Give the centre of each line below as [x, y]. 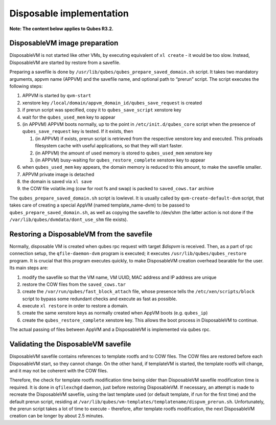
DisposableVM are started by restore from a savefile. [65, 62]
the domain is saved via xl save [57, 182]
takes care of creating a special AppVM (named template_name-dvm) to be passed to [100, 205]
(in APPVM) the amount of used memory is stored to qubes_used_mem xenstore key [124, 153]
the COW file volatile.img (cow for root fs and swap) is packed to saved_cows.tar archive [118, 189]
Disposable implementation [69, 13]
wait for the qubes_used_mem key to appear [69, 117]
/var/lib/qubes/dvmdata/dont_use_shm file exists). [69, 219]
